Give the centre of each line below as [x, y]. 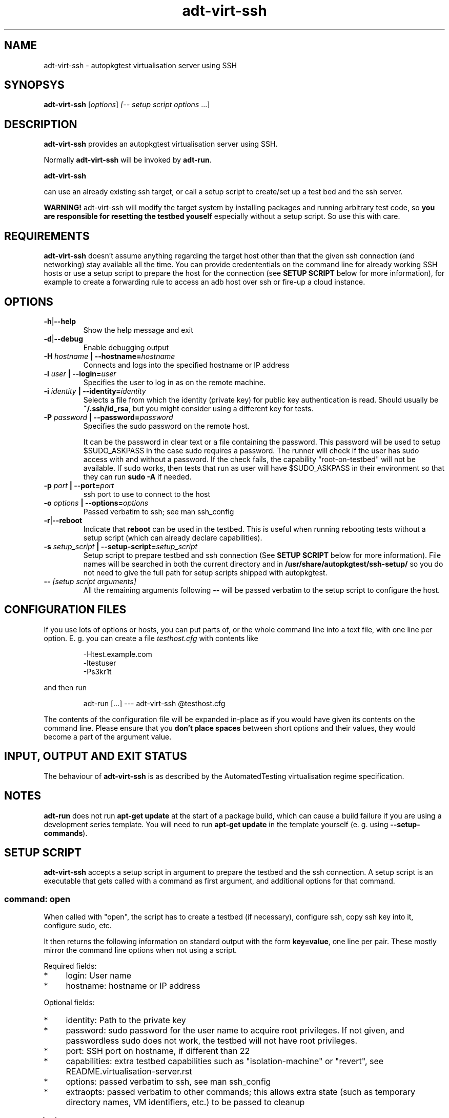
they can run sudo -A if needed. [137, 476]
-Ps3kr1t [97, 671]
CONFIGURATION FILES [65, 610]
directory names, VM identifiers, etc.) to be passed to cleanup [185, 1102]
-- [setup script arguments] [90, 581]
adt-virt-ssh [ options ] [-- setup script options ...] [127, 105]
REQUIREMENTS [47, 236]
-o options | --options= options [96, 503]
